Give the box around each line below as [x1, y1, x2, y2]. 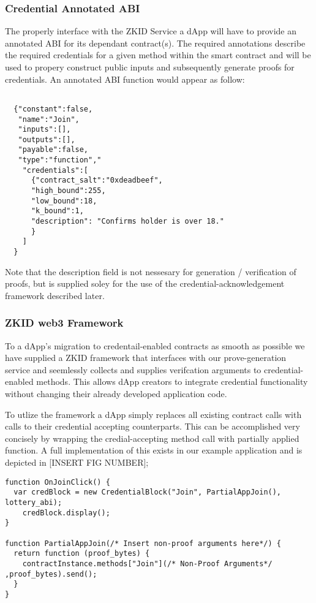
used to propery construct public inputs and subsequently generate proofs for [5, 61, 295, 73]
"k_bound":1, [31, 207, 84, 216]
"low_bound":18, [31, 196, 97, 205]
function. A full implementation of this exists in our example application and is [5, 444, 303, 457]
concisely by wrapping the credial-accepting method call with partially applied [5, 431, 299, 444]
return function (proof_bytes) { [13, 549, 150, 558]
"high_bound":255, [31, 186, 106, 195]
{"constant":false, [13, 104, 93, 113]
